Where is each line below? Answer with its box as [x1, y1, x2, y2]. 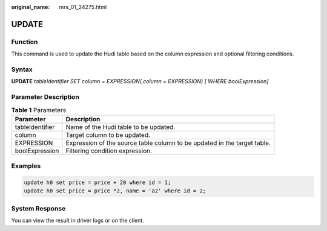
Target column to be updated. [65, 130, 151, 139]
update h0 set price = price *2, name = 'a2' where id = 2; [24, 188, 206, 194]
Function [11, 37, 38, 46]
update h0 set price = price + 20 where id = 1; [24, 179, 171, 186]
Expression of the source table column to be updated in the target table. [65, 139, 271, 147]
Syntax [11, 65, 33, 74]
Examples [11, 162, 41, 170]
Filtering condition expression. [65, 147, 153, 155]
